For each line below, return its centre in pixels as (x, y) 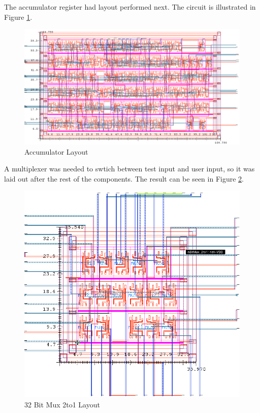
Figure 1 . (18, 17)
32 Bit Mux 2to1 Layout (62, 405)
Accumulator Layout (56, 151)
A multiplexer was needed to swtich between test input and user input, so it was (129, 169)
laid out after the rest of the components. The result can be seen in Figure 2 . (124, 178)
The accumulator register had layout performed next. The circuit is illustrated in (130, 7)
